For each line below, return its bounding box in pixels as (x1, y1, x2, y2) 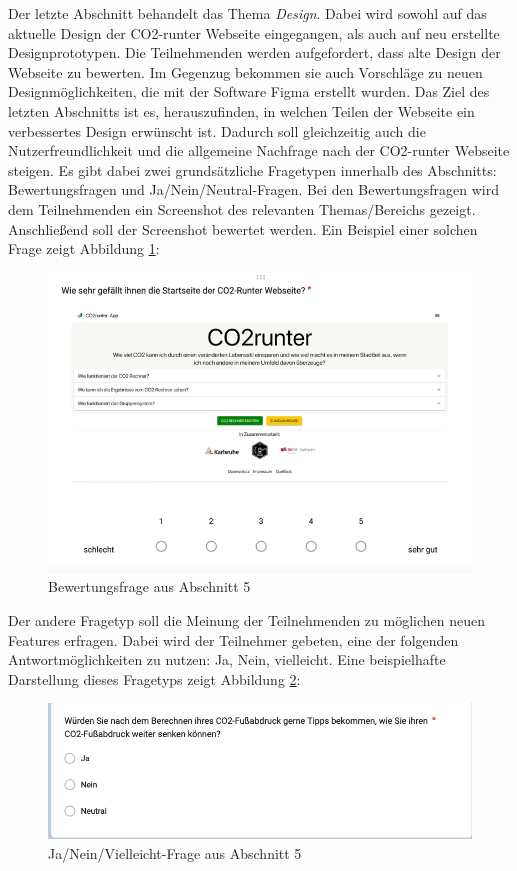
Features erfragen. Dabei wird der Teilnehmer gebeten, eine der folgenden (8, 629, 459, 650)
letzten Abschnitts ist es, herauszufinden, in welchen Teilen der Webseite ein (8, 100, 475, 121)
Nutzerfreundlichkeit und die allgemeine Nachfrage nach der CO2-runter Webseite (8, 140, 510, 161)
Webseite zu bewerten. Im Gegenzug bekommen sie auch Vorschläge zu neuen (8, 61, 483, 82)
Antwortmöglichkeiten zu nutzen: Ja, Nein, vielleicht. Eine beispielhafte (8, 649, 446, 670)
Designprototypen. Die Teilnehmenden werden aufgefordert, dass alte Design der (8, 42, 501, 63)
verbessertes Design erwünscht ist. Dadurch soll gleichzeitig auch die (8, 120, 426, 141)
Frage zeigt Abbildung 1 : (8, 238, 160, 259)
